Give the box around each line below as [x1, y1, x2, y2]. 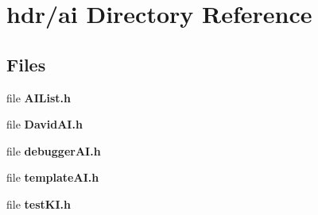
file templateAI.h [6, 169, 99, 186]
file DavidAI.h [6, 116, 83, 132]
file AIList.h [6, 89, 72, 106]
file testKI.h [6, 195, 71, 212]
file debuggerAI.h [6, 142, 101, 159]
